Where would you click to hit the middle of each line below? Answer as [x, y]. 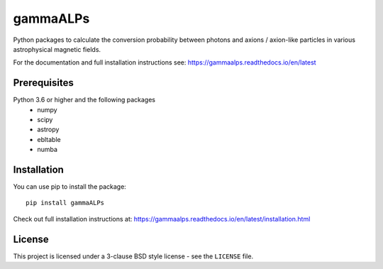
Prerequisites [43, 83]
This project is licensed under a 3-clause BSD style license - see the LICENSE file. [133, 256]
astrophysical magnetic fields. [57, 49]
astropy [48, 130]
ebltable [49, 139]
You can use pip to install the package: [70, 187]
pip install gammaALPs [65, 203]
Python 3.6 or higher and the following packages [84, 100]
